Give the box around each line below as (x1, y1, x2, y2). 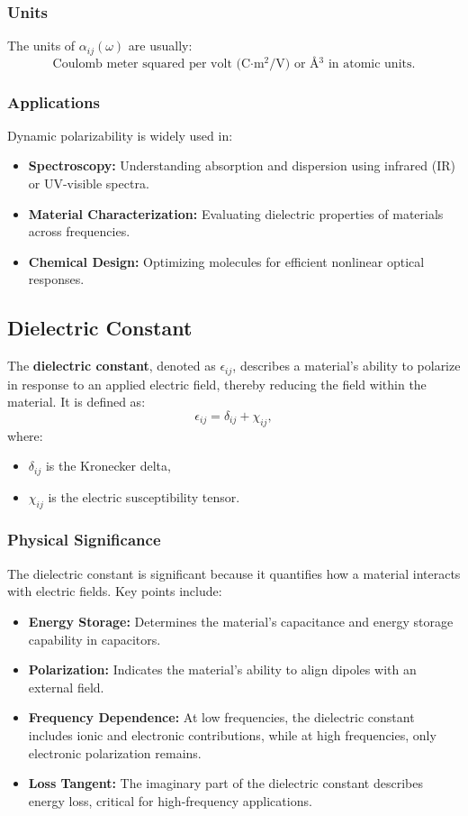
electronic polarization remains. (28, 743, 202, 762)
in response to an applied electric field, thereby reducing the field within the (7, 374, 427, 393)
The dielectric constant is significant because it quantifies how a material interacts (7, 564, 461, 582)
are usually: (128, 36, 193, 55)
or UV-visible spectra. (28, 174, 149, 193)
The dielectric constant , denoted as (7, 356, 216, 375)
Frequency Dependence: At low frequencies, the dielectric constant (28, 708, 415, 727)
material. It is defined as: (7, 392, 146, 411)
